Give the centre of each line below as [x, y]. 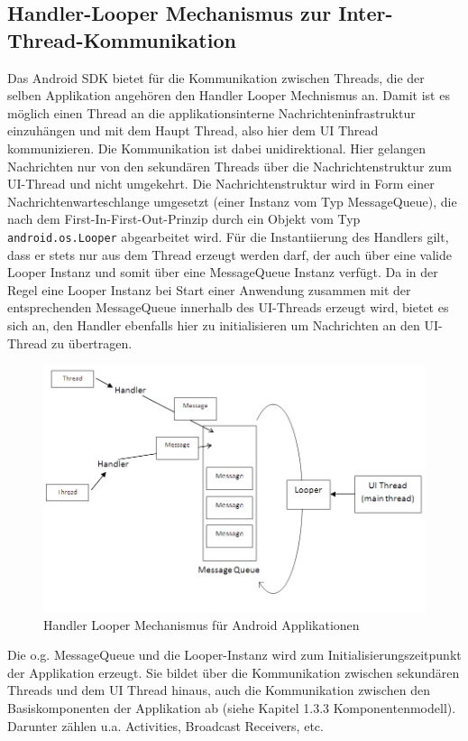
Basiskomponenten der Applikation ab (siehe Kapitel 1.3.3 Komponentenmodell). [232, 708]
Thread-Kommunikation [122, 39]
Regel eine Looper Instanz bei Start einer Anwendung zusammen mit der [209, 289]
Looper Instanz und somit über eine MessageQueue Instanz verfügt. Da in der [223, 272]
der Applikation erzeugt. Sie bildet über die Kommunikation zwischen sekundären [234, 672]
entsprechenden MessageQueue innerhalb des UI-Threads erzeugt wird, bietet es [228, 307]
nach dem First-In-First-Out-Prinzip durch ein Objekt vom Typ [184, 219]
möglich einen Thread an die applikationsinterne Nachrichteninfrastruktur [211, 112]
